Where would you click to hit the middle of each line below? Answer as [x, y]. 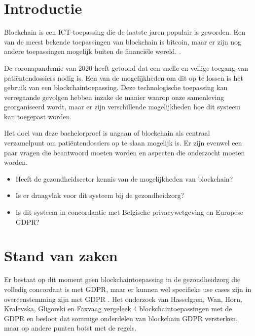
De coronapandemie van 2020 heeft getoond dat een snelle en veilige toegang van [126, 68]
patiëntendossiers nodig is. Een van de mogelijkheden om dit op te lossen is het [124, 77]
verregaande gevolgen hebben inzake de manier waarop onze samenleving [114, 97]
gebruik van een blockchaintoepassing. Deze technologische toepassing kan [116, 87]
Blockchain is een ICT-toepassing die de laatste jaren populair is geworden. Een [125, 32]
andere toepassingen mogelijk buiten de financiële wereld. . [92, 51]
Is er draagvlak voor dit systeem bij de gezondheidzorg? [100, 195]
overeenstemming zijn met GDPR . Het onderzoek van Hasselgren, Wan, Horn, [123, 299]
